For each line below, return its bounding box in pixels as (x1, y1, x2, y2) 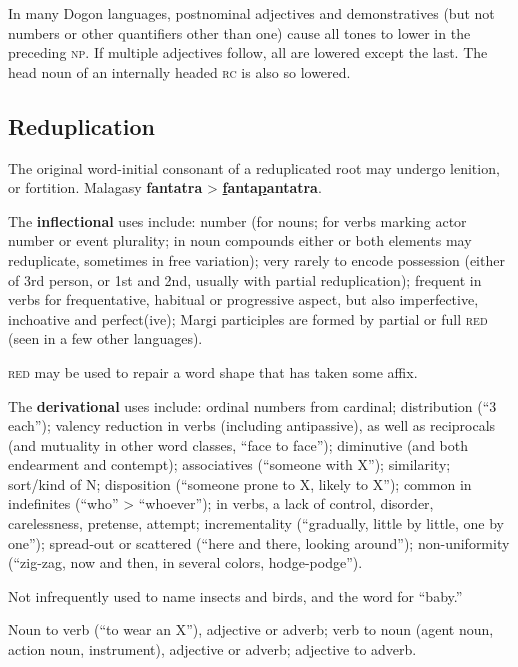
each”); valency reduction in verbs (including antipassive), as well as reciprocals (8, 415, 496, 436)
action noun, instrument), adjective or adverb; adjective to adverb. (8, 639, 417, 660)
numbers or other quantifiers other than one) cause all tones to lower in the (8, 22, 471, 43)
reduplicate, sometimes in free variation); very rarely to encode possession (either (8, 249, 505, 270)
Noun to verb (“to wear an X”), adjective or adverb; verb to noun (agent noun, (8, 619, 494, 640)
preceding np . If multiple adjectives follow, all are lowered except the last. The (8, 42, 488, 63)
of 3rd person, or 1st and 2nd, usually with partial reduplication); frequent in (8, 269, 482, 290)
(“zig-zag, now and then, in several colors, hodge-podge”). (8, 552, 363, 573)
